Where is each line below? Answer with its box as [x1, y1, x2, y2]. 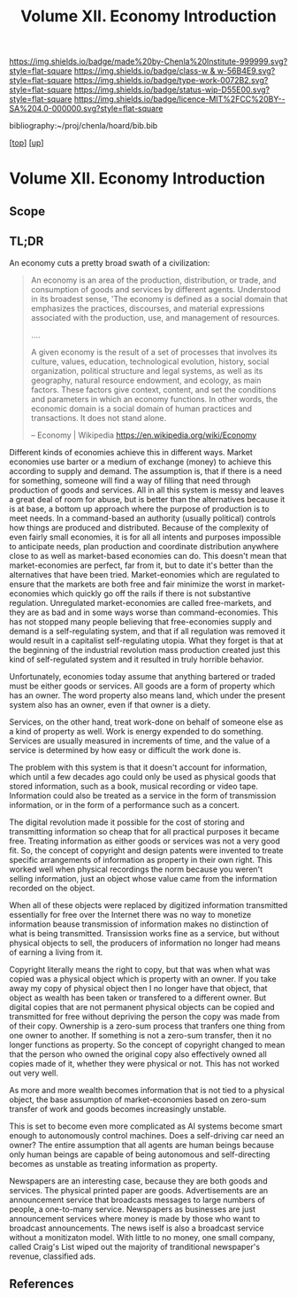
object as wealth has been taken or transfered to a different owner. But [9, 992, 267, 1003]
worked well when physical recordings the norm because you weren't [9, 864, 263, 874]
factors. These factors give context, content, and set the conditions [30, 384, 277, 395]
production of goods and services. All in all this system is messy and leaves [9, 485, 285, 495]
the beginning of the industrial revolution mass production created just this [9, 644, 281, 655]
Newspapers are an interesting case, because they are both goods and [9, 1176, 268, 1186]
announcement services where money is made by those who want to [9, 1213, 261, 1223]
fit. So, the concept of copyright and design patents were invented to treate [9, 844, 285, 856]
